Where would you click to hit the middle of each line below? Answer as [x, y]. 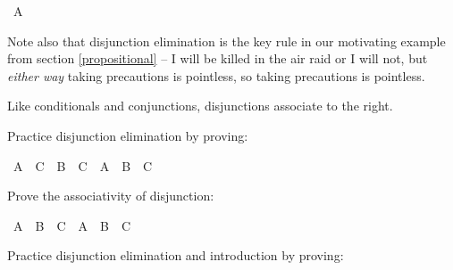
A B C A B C [72, 225]
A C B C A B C [83, 165]
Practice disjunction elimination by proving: [128, 135]
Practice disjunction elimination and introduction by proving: [176, 255]
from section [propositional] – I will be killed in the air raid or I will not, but [218, 58]
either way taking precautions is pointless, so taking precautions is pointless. [216, 75]
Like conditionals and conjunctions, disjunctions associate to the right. [200, 106]
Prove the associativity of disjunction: [111, 196]
